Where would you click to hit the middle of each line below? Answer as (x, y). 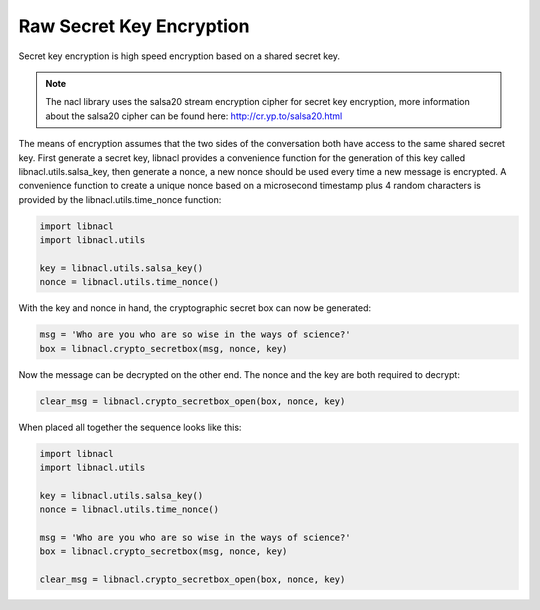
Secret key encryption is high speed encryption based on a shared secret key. (179, 56)
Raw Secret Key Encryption (134, 26)
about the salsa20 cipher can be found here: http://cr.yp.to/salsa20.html (194, 116)
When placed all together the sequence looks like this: (130, 427)
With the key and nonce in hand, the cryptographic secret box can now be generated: (195, 308)
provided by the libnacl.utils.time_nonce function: (120, 199)
